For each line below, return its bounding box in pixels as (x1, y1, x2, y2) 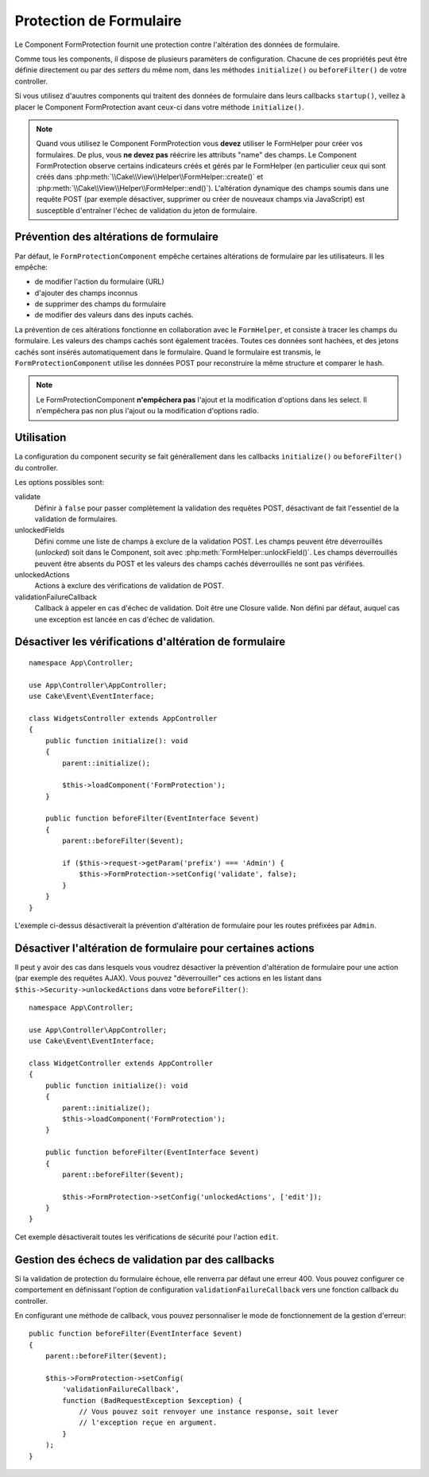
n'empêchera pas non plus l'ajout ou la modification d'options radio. (36, 406, 259, 416)
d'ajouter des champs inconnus (34, 288, 138, 297)
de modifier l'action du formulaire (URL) (34, 277, 164, 286)
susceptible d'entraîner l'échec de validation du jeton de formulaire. (36, 205, 257, 215)
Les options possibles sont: (14, 477, 105, 487)
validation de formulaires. (34, 514, 118, 524)
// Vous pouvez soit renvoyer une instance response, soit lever (79, 1407, 339, 1417)
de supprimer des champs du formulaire (34, 299, 167, 309)
